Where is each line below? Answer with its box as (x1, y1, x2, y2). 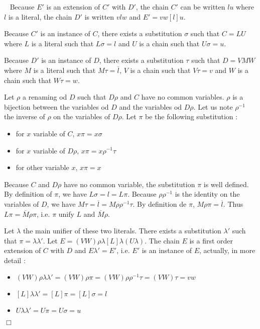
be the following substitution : (145, 111, 238, 122)
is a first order (189, 235, 233, 245)
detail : (4, 255, 26, 265)
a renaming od (22, 92, 67, 102)
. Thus (223, 198, 243, 209)
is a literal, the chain (8, 11, 72, 22)
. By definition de (133, 198, 187, 209)
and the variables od (119, 101, 182, 112)
